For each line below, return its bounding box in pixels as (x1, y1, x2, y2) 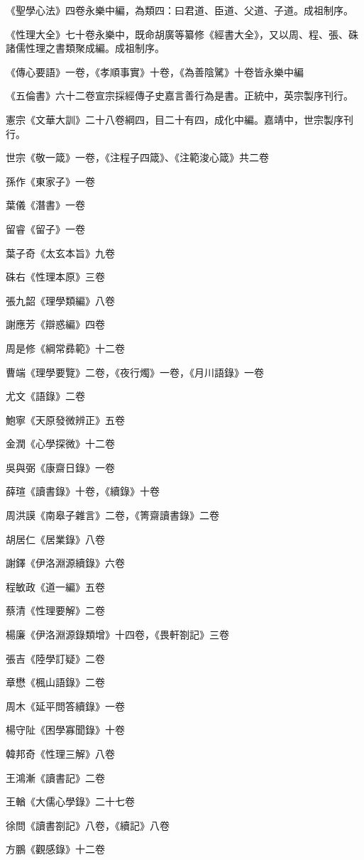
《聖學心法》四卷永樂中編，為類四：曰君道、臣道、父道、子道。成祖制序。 (6, 3, 353, 17)
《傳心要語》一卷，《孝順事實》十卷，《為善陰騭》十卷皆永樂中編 (6, 64, 304, 79)
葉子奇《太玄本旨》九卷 (6, 245, 115, 260)
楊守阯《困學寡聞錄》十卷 (6, 722, 125, 737)
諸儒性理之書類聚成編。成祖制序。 (6, 40, 165, 55)
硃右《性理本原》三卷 (6, 269, 105, 284)
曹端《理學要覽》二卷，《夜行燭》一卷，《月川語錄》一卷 (6, 364, 264, 379)
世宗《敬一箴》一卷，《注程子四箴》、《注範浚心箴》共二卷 (6, 150, 269, 165)
